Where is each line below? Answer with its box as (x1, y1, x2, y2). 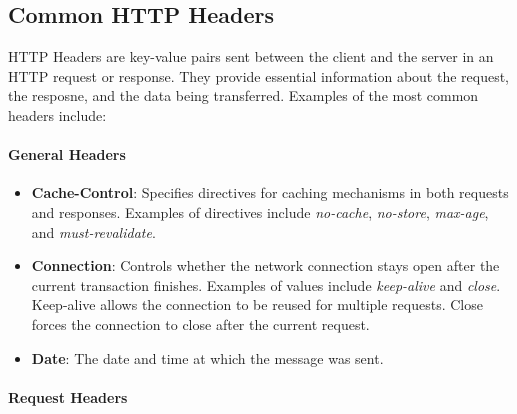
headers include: (8, 104, 107, 125)
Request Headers (8, 386, 128, 407)
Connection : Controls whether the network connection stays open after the (31, 255, 500, 276)
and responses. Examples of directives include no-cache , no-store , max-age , (31, 201, 489, 222)
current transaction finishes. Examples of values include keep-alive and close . (31, 274, 501, 295)
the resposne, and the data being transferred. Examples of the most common (8, 85, 479, 106)
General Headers (8, 144, 126, 165)
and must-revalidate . (31, 221, 156, 242)
